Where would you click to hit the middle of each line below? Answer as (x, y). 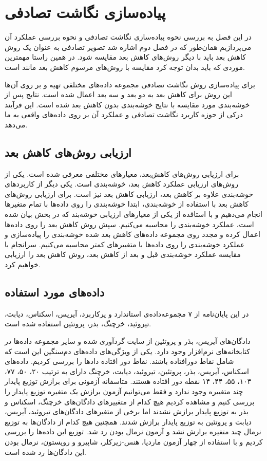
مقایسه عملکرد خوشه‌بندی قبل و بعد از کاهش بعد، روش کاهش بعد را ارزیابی (123, 254)
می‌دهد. (16, 124)
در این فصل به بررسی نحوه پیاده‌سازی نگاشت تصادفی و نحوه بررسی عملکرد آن (128, 37)
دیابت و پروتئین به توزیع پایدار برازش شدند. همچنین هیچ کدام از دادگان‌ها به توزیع (128, 421)
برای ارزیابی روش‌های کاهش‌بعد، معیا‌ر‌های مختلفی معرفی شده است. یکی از (122, 173)
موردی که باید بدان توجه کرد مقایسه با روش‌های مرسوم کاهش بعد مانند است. (125, 67)
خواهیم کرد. (23, 264)
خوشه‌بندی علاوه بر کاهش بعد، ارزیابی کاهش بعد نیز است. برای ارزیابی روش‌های (129, 193)
